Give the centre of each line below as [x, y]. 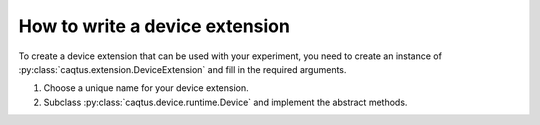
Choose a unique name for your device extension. [146, 88]
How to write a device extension [154, 26]
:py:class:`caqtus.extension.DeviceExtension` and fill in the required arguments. [182, 69]
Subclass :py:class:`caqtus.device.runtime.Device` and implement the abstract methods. [225, 102]
